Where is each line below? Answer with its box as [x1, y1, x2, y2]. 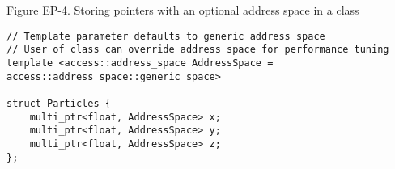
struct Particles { [6, 97, 111, 109]
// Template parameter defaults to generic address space [6, 30, 325, 42]
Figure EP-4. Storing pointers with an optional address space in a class [6, 2, 359, 18]
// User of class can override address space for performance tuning [6, 44, 389, 56]
